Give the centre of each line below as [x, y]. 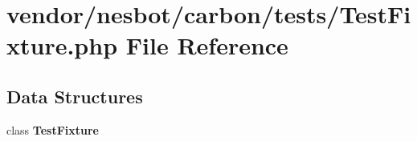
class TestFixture [53, 129]
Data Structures [75, 96]
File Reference [207, 45]
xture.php [62, 45]
